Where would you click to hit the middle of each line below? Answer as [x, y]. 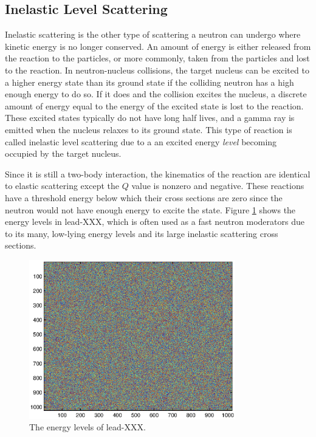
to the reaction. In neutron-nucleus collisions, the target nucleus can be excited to [157, 70]
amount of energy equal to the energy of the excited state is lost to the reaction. [154, 105]
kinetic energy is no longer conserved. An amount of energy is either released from [158, 46]
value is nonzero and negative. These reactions [218, 186]
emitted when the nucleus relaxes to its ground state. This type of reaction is [149, 129]
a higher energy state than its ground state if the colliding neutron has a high [149, 82]
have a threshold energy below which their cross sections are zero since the [144, 197]
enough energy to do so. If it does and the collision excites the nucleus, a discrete [156, 94]
